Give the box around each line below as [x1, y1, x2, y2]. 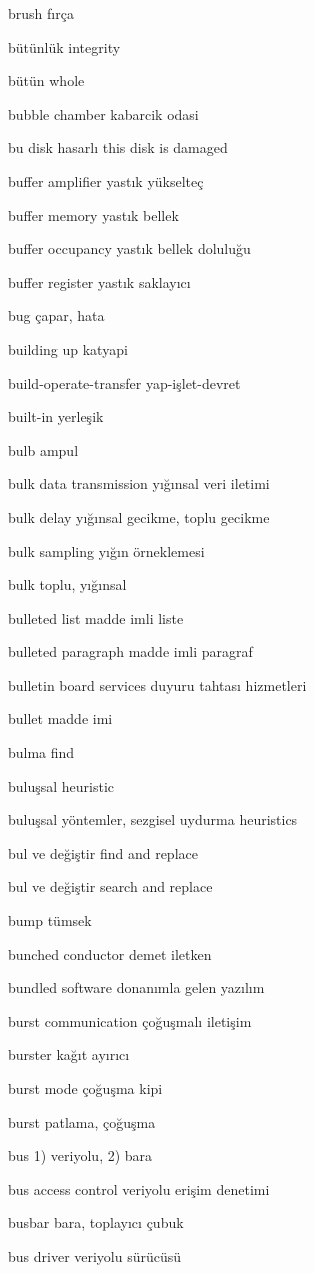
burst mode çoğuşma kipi [8, 1078, 163, 1098]
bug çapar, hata [8, 305, 105, 326]
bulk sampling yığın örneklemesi [8, 540, 205, 561]
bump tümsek [8, 910, 92, 931]
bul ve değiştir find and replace [8, 842, 198, 863]
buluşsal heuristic [8, 775, 115, 796]
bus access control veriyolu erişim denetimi [8, 1178, 270, 1199]
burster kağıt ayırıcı [8, 1044, 130, 1065]
